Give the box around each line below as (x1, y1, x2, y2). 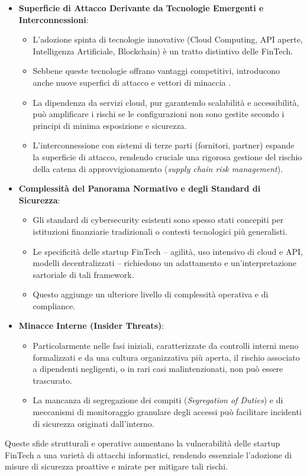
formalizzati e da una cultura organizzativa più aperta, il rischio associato (33, 351, 300, 363)
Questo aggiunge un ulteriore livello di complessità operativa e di (33, 288, 269, 300)
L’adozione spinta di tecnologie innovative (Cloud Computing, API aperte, (33, 33, 303, 46)
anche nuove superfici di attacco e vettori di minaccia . (33, 76, 231, 88)
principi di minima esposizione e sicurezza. (33, 119, 187, 131)
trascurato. (33, 374, 72, 386)
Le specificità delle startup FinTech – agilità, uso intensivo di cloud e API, (33, 245, 303, 257)
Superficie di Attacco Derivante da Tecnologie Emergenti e (18, 2, 264, 14)
